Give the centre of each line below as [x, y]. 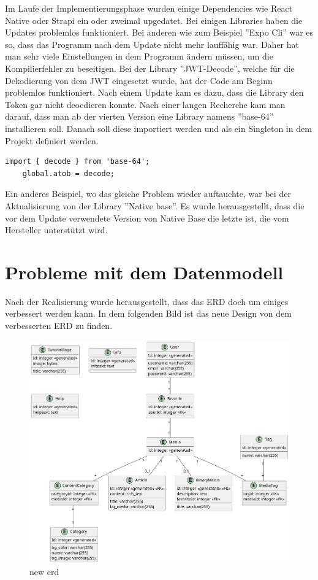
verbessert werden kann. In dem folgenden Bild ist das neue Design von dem [148, 313]
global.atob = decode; [68, 173]
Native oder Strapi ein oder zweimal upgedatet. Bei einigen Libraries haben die [154, 20]
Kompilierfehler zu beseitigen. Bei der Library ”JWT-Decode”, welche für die [150, 68]
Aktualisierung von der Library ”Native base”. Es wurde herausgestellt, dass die [155, 205]
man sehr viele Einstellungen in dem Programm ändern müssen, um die [139, 56]
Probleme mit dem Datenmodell [144, 272]
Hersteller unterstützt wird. [56, 230]
